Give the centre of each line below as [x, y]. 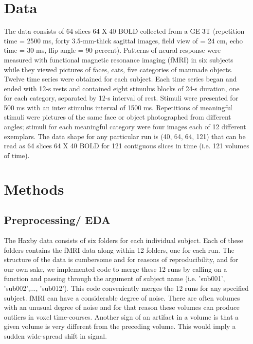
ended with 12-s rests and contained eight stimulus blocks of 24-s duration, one [122, 88]
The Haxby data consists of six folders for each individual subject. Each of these [124, 240]
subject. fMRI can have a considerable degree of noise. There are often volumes [122, 297]
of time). [17, 155]
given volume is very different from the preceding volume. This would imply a [120, 326]
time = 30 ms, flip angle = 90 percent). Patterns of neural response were [112, 50]
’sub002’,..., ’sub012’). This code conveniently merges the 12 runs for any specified [126, 288]
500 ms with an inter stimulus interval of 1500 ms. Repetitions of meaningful [118, 107]
